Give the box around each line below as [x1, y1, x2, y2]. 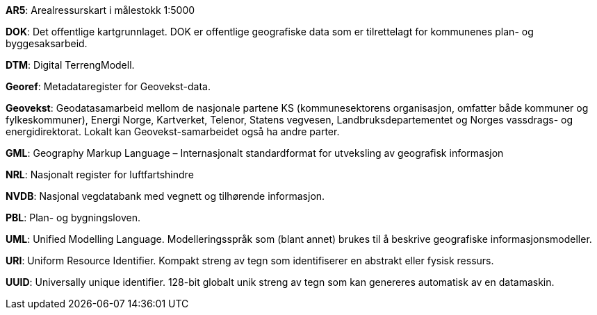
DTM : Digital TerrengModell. [6, 59, 135, 71]
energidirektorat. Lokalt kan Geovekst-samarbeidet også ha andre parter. [6, 126, 340, 137]
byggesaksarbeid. [6, 37, 88, 49]
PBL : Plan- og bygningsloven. [6, 212, 140, 223]
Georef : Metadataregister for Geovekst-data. [6, 80, 211, 92]
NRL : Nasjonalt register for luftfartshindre [6, 169, 194, 180]
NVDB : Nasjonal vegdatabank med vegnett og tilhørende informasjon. [6, 190, 325, 202]
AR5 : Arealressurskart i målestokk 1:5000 [6, 4, 195, 16]
